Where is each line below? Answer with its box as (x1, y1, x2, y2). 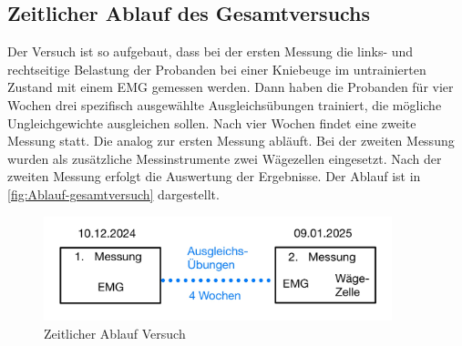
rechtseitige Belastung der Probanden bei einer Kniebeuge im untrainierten (7, 59, 426, 78)
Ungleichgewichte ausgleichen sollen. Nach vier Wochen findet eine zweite (7, 113, 416, 132)
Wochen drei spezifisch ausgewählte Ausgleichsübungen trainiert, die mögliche (7, 95, 442, 114)
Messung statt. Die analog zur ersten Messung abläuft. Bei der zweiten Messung (7, 131, 455, 150)
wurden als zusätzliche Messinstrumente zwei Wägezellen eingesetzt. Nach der (7, 148, 442, 168)
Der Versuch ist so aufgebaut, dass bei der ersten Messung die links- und (7, 42, 414, 61)
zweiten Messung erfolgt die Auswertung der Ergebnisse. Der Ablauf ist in (7, 167, 421, 186)
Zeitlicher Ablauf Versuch (44, 323, 186, 342)
